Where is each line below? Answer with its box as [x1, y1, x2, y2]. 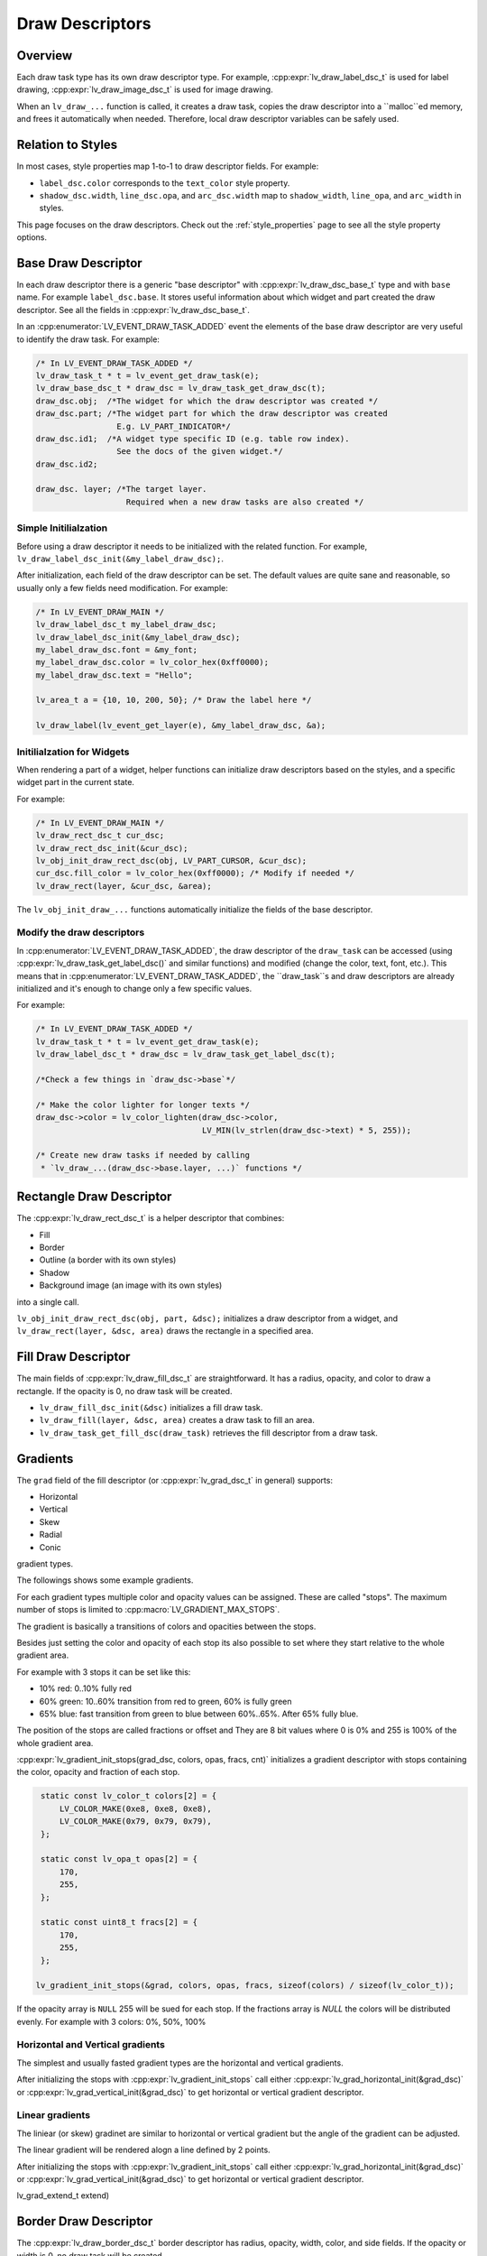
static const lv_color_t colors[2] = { [41, 1791, 216, 1801]
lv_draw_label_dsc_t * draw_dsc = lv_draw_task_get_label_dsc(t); [35, 1049, 335, 1059]
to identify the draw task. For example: [16, 334, 160, 345]
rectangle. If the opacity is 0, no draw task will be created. [16, 1385, 233, 1396]
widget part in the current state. [16, 777, 135, 788]
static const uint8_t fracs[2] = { [41, 1918, 198, 1928]
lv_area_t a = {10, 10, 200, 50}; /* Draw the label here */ [35, 695, 312, 706]
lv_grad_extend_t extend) [16, 2190, 110, 2201]
